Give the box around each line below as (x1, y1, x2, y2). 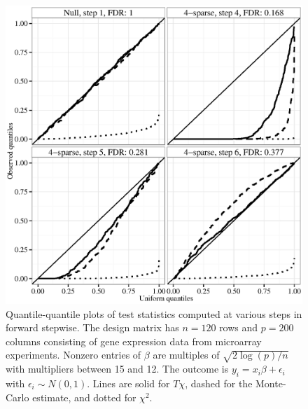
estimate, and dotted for (32, 389, 136, 404)
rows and (219, 320, 258, 335)
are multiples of (153, 347, 220, 362)
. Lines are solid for (87, 376, 170, 391)
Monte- (255, 376, 286, 391)
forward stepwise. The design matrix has (6, 320, 179, 335)
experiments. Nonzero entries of (6, 347, 141, 362)
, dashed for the (185, 376, 253, 391)
